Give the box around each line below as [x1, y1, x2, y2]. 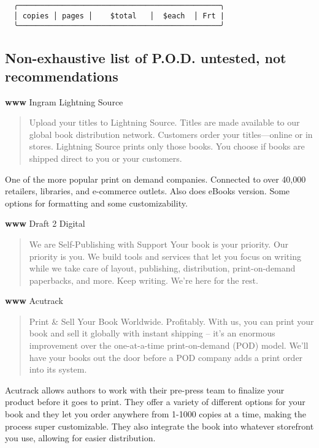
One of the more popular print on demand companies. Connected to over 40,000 [5, 172, 306, 185]
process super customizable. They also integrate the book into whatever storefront [5, 419, 314, 432]
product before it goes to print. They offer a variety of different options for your [5, 395, 306, 408]
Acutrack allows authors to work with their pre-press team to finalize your [5, 383, 285, 396]
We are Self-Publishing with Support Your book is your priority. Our [29, 237, 289, 250]
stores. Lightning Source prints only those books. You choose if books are [29, 140, 305, 153]
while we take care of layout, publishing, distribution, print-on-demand [29, 262, 296, 275]
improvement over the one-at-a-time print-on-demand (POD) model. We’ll [29, 339, 309, 352]
